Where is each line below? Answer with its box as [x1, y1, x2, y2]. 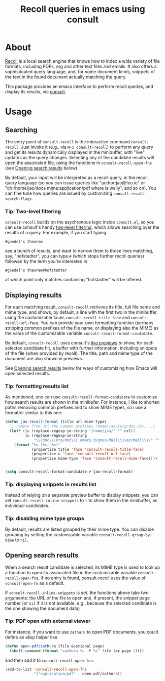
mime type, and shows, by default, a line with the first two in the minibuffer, [5, 309, 158, 315]
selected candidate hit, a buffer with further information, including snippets [5, 345, 158, 351]
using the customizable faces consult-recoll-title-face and [5, 315, 130, 321]
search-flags [5, 196, 32, 201]
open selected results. [5, 371, 50, 377]
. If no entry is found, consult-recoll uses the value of [38, 575, 146, 581]
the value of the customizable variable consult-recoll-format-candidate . [5, 330, 154, 337]
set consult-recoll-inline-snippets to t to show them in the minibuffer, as [5, 498, 158, 504]
